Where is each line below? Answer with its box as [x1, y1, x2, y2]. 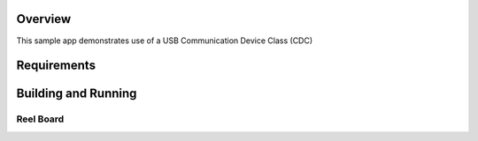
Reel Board [16, 113, 65, 125]
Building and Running [16, 86, 137, 101]
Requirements [16, 58, 96, 73]
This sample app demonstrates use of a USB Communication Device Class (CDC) [16, 35, 313, 46]
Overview [16, 11, 72, 26]
